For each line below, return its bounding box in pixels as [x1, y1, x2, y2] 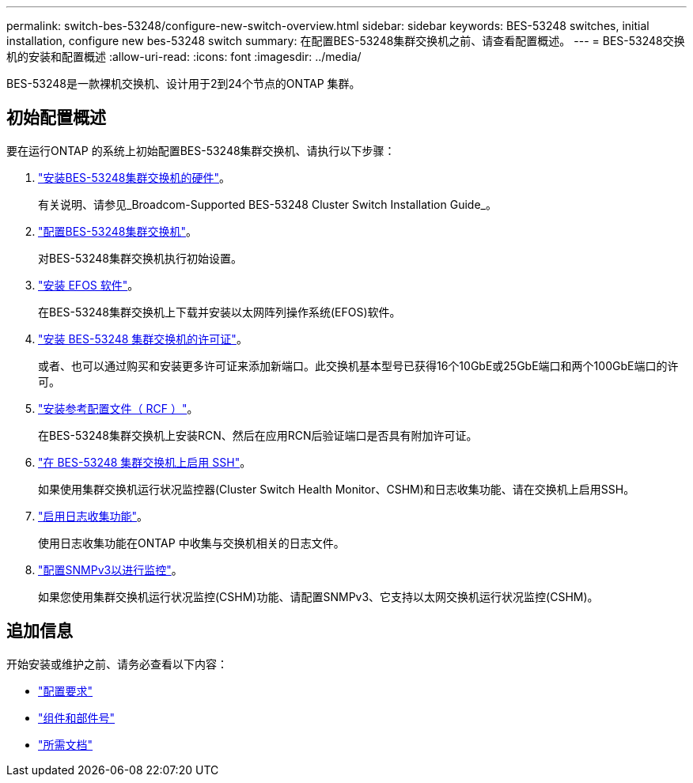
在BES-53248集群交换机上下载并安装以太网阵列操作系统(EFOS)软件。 [38, 304, 401, 319]
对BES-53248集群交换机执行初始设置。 [38, 251, 242, 265]
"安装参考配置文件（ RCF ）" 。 [38, 401, 199, 415]
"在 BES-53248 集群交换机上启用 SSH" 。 [38, 455, 252, 469]
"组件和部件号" [38, 710, 116, 724]
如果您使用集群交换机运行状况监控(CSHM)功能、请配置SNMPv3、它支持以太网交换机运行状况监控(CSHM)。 [38, 589, 599, 603]
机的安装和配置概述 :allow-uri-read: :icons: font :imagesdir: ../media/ [6, 50, 362, 63]
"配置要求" [38, 683, 93, 698]
